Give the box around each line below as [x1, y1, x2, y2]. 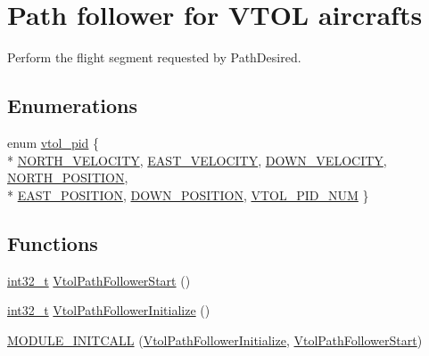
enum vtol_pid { [7, 133, 100, 151]
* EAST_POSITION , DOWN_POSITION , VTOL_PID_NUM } [7, 185, 369, 204]
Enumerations [7, 92, 138, 119]
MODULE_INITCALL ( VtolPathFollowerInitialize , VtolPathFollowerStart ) [7, 330, 423, 349]
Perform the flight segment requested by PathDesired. [7, 48, 301, 67]
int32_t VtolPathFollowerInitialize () [7, 301, 210, 320]
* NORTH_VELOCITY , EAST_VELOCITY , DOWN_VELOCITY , [7, 150, 387, 169]
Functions [7, 229, 98, 256]
